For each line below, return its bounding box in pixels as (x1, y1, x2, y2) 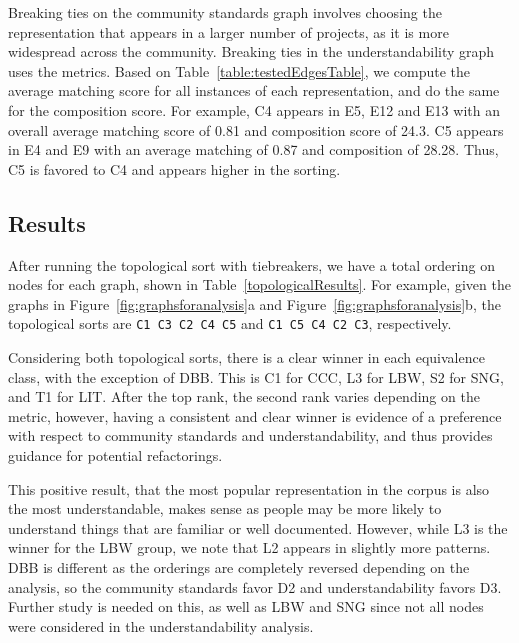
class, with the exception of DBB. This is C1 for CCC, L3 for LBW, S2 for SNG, (8, 366, 504, 387)
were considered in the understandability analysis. (8, 615, 314, 636)
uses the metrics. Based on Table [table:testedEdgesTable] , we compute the (8, 60, 471, 81)
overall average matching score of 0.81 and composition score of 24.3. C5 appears (8, 119, 504, 140)
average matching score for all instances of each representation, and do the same (8, 80, 500, 101)
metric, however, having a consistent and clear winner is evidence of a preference (8, 405, 502, 426)
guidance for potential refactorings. (8, 444, 223, 465)
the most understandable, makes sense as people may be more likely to (8, 498, 442, 519)
